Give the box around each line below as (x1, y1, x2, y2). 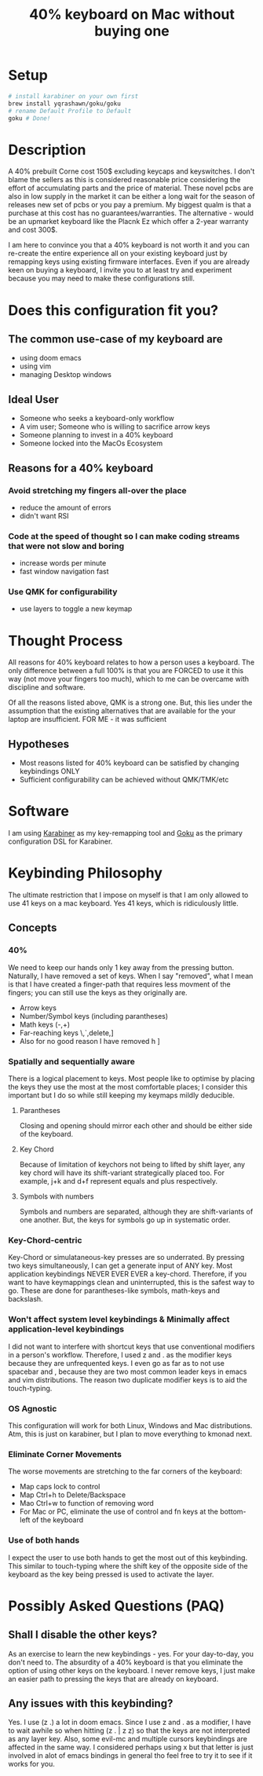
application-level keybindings (8, 1324, 124, 1335)
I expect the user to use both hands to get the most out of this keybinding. (8, 1553, 248, 1562)
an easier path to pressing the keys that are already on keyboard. (8, 1674, 219, 1683)
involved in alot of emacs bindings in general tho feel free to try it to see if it (8, 1751, 253, 1760)
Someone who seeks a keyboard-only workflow (19, 414, 175, 423)
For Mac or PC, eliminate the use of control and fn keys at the (19, 1507, 218, 1517)
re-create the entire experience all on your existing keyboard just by (8, 249, 228, 258)
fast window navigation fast (19, 567, 109, 577)
